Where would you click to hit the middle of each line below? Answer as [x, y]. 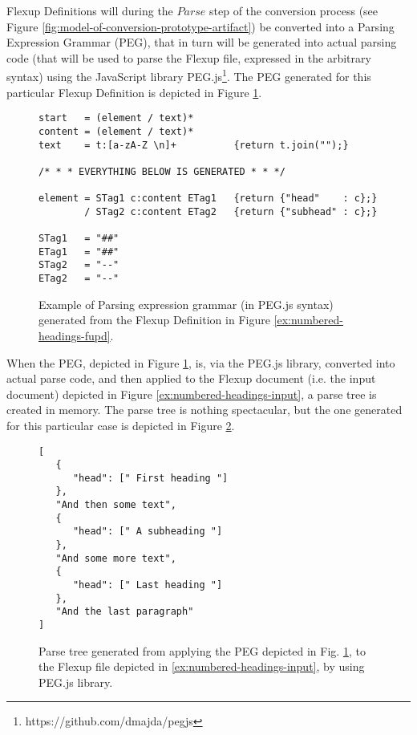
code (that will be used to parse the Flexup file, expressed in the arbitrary [189, 57]
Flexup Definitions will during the [90, 10]
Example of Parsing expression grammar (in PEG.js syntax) [186, 304]
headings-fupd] [75, 335]
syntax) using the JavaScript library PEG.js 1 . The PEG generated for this [189, 75]
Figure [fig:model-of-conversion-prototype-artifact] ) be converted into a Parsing [200, 26]
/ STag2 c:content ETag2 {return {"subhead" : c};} [231, 211]
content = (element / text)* [116, 131]
